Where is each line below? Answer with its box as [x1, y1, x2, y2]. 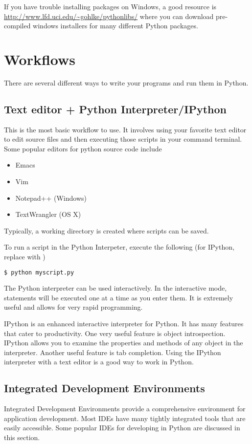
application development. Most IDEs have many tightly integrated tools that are [4, 413, 246, 423]
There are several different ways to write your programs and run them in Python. [4, 77, 249, 87]
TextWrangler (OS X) [15, 209, 81, 219]
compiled [4, 21, 31, 31]
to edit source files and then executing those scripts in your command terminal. [4, 134, 242, 144]
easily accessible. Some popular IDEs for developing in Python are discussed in [4, 423, 240, 433]
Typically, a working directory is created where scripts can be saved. [4, 225, 209, 235]
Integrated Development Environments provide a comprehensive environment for [4, 403, 246, 414]
